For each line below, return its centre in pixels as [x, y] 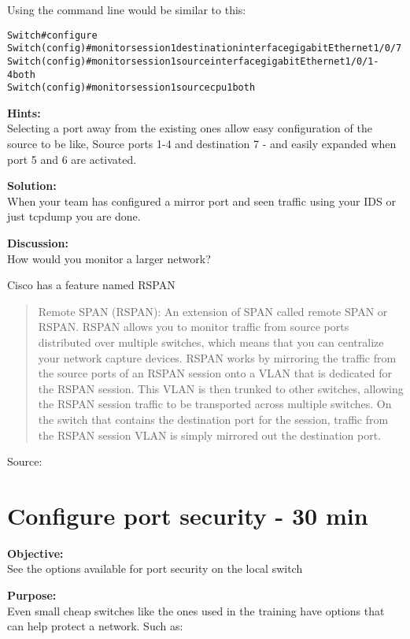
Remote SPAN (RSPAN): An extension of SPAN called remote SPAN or [213, 311]
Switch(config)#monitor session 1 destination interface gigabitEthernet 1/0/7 [205, 48]
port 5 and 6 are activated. [72, 159]
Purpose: [32, 595]
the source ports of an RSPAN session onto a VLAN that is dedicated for [215, 373]
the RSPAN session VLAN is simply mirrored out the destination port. [210, 435]
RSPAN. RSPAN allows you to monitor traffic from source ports [194, 327]
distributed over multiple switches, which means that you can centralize [211, 342]
